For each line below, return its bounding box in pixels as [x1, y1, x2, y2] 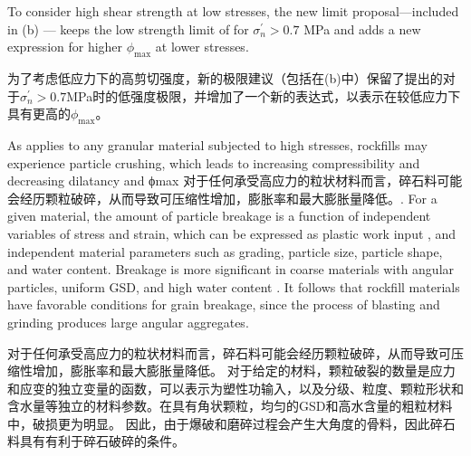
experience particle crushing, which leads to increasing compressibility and [7, 153, 420, 172]
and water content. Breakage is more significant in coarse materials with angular [7, 260, 455, 279]
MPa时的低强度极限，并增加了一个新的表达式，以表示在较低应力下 [66, 86, 461, 105]
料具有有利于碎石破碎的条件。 [7, 432, 185, 451]
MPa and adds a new [303, 19, 421, 38]
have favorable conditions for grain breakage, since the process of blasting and [7, 295, 440, 314]
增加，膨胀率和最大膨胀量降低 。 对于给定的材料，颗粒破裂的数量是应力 [32, 361, 456, 380]
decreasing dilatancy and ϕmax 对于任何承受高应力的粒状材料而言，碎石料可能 [7, 171, 463, 190]
